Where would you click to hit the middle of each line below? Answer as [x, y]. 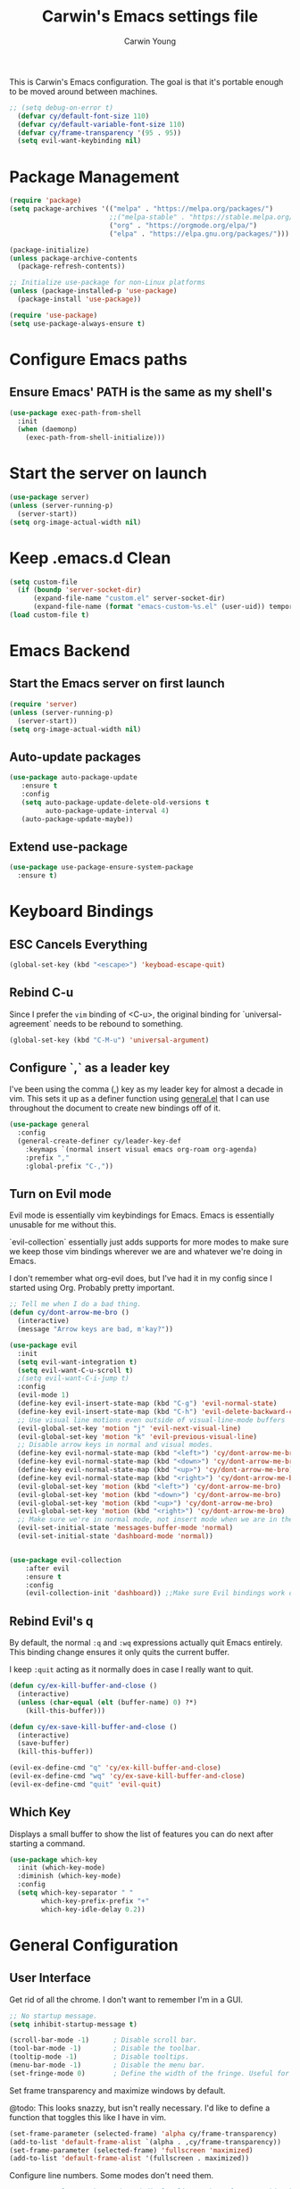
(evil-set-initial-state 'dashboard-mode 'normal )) [116, 1536]
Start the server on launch [108, 474]
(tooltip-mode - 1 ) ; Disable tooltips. [100, 2057]
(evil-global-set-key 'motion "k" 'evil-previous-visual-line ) [137, 1436]
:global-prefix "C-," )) [70, 1166]
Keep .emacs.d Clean [90, 558]
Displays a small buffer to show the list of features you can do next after [142, 1834]
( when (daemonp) [47, 429]
